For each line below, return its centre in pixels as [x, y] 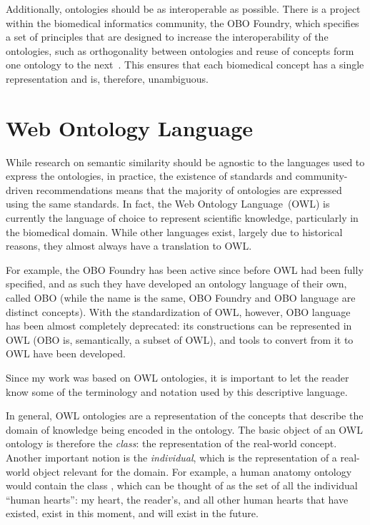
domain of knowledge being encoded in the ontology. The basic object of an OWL [185, 429]
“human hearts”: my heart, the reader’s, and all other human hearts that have [177, 499]
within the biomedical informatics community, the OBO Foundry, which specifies [182, 22]
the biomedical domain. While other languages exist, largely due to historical [174, 231]
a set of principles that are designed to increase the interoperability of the [167, 37]
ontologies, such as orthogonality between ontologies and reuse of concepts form [180, 50]
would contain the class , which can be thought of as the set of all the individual [182, 485]
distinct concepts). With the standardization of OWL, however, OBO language [178, 311]
